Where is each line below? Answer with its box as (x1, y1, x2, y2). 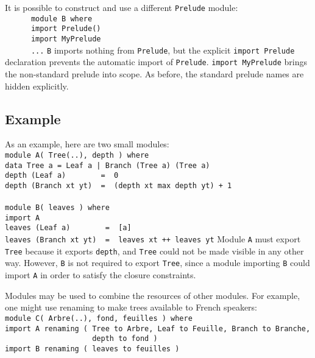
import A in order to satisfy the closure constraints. (5, 268, 196, 281)
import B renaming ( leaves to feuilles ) (5, 344, 180, 353)
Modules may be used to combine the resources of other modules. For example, (5, 289, 300, 301)
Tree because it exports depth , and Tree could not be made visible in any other (5, 244, 304, 257)
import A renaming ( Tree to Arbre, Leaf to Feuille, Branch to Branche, (5, 324, 311, 333)
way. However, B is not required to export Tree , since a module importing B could (5, 256, 310, 269)
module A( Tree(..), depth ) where (5, 150, 149, 160)
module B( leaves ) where (5, 203, 110, 212)
